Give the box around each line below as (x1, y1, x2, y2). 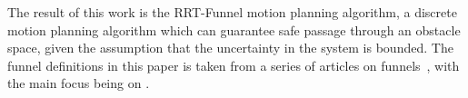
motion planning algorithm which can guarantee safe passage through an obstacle (7, 20, 461, 39)
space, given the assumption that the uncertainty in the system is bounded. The (7, 38, 453, 57)
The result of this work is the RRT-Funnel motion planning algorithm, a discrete (7, 3, 457, 21)
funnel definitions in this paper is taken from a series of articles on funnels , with (7, 55, 460, 74)
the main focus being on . (7, 73, 150, 93)
